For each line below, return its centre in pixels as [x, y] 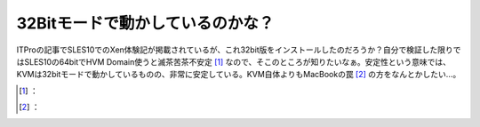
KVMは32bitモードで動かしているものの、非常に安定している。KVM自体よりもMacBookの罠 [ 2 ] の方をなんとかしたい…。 [239, 75]
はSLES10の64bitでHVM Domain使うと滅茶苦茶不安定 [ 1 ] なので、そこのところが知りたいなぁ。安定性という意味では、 [233, 61]
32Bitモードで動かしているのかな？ [145, 23]
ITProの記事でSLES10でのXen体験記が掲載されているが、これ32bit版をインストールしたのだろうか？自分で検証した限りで [239, 50]
